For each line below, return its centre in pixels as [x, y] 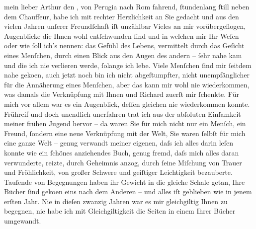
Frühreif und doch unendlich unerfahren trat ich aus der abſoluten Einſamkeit [123, 114]
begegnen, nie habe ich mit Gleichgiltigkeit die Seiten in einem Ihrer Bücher [120, 211]
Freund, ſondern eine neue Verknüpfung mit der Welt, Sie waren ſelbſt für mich [125, 133]
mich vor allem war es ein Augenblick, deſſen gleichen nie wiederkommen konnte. [127, 104]
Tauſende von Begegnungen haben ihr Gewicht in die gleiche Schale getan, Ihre [125, 182]
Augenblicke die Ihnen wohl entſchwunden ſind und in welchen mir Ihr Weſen [122, 36]
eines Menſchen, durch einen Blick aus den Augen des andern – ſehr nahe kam [123, 55]
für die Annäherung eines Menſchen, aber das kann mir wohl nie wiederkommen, [127, 84]
